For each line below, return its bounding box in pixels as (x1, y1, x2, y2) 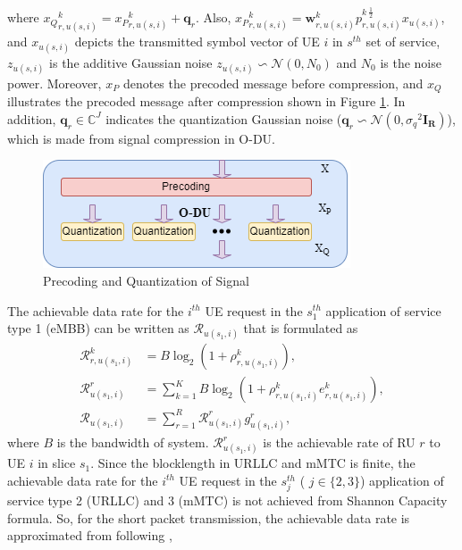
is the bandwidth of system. (56, 433, 209, 452)
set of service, (365, 32, 441, 51)
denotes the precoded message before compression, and (122, 73, 424, 92)
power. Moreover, (7, 73, 102, 92)
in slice (38, 454, 76, 472)
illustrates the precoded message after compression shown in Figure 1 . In (7, 92, 406, 111)
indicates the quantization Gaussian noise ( (105, 109, 342, 128)
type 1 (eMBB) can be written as (7, 319, 189, 337)
